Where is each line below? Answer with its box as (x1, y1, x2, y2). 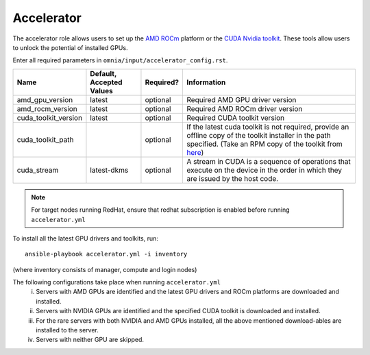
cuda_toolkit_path (16, 134, 74, 144)
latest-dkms (90, 165, 129, 175)
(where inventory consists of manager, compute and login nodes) (12, 265, 197, 273)
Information (186, 77, 226, 87)
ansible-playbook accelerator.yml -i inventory (25, 250, 188, 258)
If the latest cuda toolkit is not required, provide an (186, 122, 349, 132)
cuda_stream (16, 165, 59, 175)
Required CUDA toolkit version (186, 113, 284, 123)
